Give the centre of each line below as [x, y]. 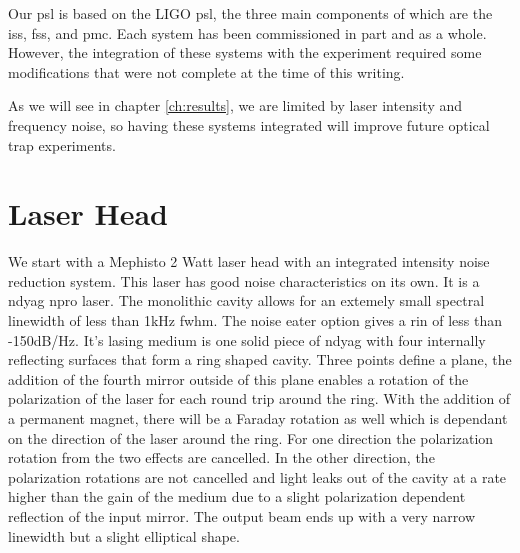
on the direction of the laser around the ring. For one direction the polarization [251, 437]
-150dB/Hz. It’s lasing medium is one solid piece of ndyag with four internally [247, 339]
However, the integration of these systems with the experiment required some [245, 52]
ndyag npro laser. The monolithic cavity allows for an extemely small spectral [246, 300]
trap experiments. [62, 144]
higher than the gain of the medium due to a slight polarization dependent [237, 496]
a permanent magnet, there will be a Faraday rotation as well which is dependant [258, 418]
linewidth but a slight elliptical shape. [124, 535]
